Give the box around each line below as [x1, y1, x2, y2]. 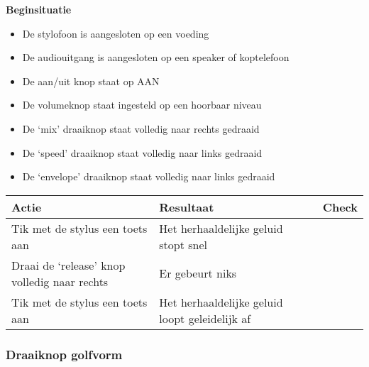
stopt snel [159, 236, 208, 253]
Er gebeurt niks [159, 265, 237, 282]
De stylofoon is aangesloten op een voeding [22, 26, 209, 40]
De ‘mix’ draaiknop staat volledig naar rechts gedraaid [22, 121, 260, 136]
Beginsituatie [6, 2, 72, 16]
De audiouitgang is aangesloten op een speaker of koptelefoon [22, 50, 290, 65]
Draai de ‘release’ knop [11, 256, 126, 273]
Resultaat [159, 198, 214, 215]
